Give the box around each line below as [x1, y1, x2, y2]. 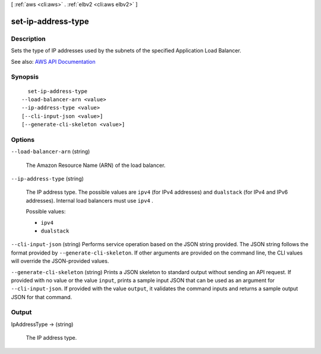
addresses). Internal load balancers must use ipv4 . [26, 197, 154, 204]
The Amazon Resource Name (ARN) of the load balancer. [26, 162, 166, 169]
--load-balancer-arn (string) [11, 148, 90, 155]
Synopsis [11, 73, 39, 81]
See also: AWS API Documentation [11, 58, 96, 65]
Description [11, 35, 46, 43]
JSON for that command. [11, 293, 73, 300]
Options [11, 135, 35, 144]
